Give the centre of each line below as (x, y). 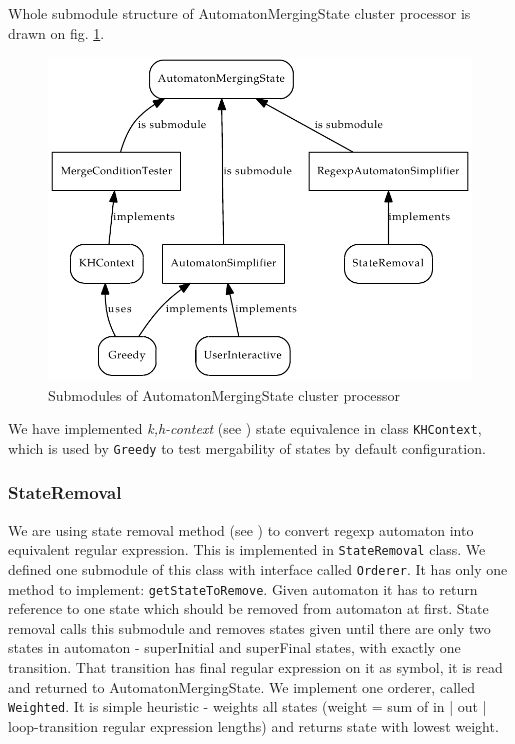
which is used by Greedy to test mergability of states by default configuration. (247, 447)
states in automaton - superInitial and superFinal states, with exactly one (234, 647)
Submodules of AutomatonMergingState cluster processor (224, 394)
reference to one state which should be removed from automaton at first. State (248, 608)
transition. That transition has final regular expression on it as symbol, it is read (255, 667)
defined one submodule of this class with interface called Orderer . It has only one (258, 568)
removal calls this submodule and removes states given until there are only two (249, 627)
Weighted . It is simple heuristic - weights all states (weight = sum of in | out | (247, 706)
